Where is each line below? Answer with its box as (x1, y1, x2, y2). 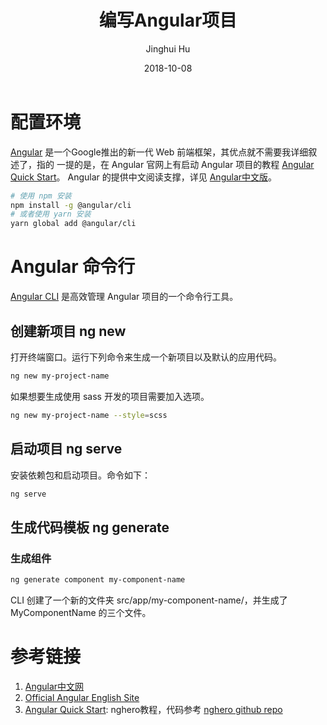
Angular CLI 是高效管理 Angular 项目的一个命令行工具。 (10, 291, 239, 303)
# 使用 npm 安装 (10, 191, 72, 201)
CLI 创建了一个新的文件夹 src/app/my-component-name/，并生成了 (10, 594, 288, 606)
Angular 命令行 (10, 256, 136, 278)
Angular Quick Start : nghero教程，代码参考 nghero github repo (24, 703, 283, 715)
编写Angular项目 (98, 9, 238, 32)
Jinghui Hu (145, 42, 191, 55)
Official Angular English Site (24, 691, 140, 703)
